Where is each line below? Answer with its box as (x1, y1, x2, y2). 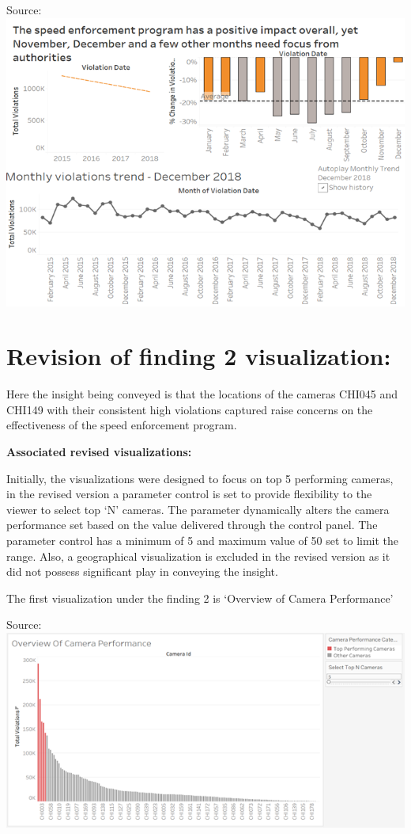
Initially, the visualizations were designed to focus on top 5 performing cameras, (6, 470, 394, 486)
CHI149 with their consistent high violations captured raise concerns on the (6, 401, 373, 417)
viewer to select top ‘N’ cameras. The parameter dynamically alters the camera (6, 501, 390, 517)
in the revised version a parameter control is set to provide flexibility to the (6, 486, 372, 502)
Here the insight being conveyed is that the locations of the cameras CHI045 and (6, 386, 398, 402)
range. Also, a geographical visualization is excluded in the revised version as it (6, 547, 390, 564)
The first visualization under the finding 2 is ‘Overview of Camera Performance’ (6, 589, 394, 606)
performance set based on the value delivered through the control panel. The (6, 516, 378, 533)
